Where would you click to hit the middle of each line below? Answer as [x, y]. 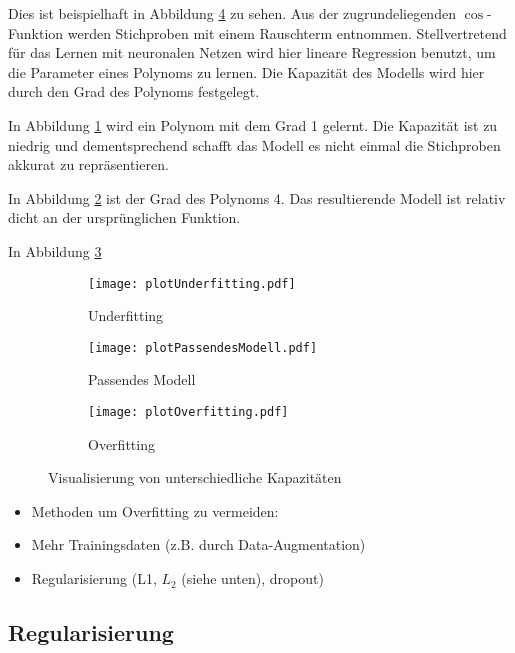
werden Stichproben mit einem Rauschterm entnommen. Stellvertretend [287, 32]
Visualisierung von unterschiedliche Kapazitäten [195, 477]
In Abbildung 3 [55, 250]
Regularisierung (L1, [94, 578]
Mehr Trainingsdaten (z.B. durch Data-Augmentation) [198, 544]
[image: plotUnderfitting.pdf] [192, 283]
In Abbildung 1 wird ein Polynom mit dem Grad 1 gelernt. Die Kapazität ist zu [253, 124]
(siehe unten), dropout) [252, 578]
